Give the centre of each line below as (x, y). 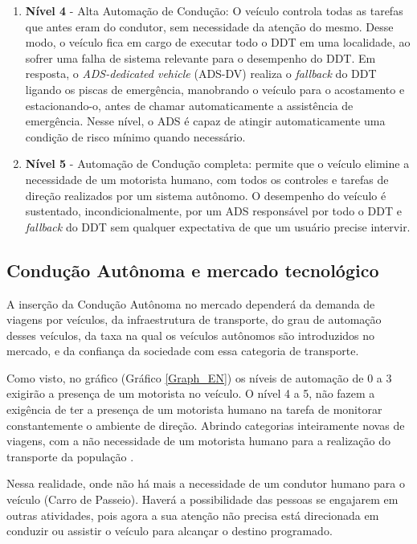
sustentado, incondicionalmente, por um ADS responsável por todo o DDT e (213, 211)
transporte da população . (70, 456)
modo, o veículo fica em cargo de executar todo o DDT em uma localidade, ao (218, 42)
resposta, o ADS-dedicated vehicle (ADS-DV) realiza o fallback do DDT (201, 74)
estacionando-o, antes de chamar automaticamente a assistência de (189, 105)
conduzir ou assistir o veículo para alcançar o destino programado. (170, 531)
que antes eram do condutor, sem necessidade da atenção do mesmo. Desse (209, 26)
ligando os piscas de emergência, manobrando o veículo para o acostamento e (215, 89)
